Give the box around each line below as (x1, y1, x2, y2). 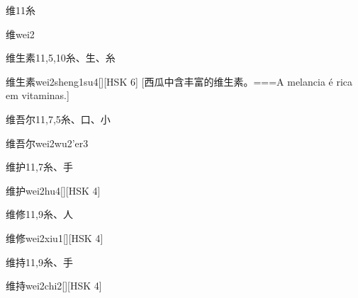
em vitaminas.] (6, 88, 69, 103)
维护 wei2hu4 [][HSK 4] (6, 183, 101, 197)
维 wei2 (6, 26, 35, 41)
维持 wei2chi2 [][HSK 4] (6, 278, 102, 293)
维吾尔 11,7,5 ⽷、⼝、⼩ (6, 111, 111, 126)
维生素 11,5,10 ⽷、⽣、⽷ (6, 50, 116, 65)
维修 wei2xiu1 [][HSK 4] (6, 230, 104, 245)
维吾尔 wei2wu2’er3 (6, 135, 89, 150)
